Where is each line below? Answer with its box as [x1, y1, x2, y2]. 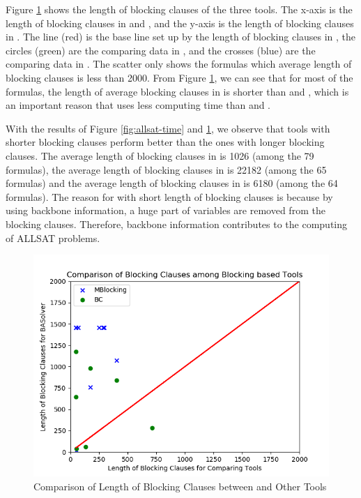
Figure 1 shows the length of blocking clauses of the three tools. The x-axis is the [6, 2, 353, 16]
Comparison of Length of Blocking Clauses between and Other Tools [33, 478, 327, 493]
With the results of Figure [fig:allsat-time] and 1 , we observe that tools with [6, 121, 330, 135]
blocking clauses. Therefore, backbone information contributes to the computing [6, 216, 348, 231]
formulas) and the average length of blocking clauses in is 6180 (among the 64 [6, 176, 338, 190]
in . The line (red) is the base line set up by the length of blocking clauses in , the [6, 29, 356, 44]
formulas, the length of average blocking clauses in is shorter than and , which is [6, 84, 349, 98]
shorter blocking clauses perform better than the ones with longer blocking [6, 135, 325, 149]
